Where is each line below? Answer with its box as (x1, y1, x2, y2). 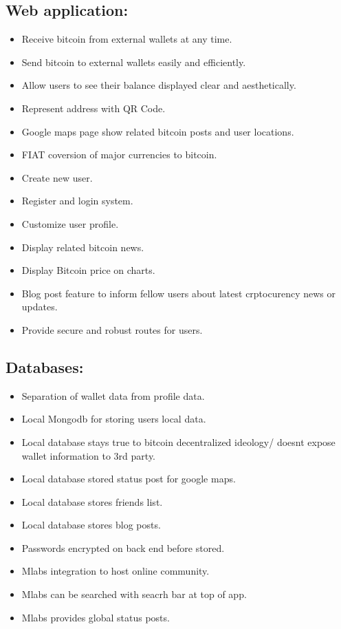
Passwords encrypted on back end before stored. (21, 540, 225, 555)
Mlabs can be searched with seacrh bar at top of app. (21, 587, 247, 601)
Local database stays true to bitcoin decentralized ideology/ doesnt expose (21, 434, 335, 449)
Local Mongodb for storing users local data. (21, 412, 206, 426)
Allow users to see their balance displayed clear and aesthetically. (21, 78, 296, 92)
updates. (21, 299, 58, 314)
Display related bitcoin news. (21, 239, 144, 254)
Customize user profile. (21, 216, 119, 231)
